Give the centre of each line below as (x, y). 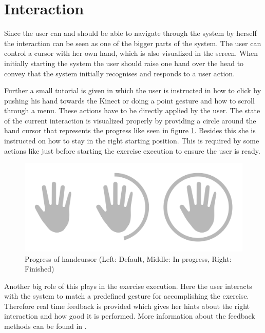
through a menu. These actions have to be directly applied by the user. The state (132, 110)
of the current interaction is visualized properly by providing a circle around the (130, 120)
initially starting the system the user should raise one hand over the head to (124, 63)
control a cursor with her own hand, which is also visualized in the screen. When (131, 53)
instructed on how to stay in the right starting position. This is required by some (132, 141)
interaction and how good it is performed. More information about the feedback (130, 316)
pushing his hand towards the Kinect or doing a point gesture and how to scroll (129, 100)
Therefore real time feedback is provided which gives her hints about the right (127, 306)
